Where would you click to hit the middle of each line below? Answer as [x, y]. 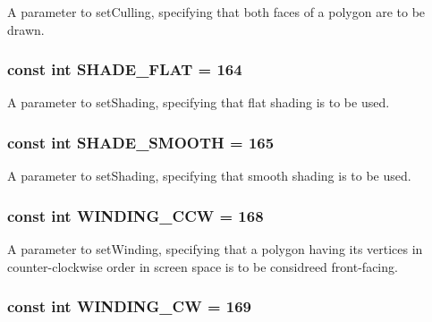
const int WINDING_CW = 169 [129, 306]
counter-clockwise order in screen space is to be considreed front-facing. [203, 266]
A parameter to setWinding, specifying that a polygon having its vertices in [215, 249]
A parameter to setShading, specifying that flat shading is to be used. [199, 102]
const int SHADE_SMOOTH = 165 [141, 142]
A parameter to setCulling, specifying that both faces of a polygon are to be [216, 12]
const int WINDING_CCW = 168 [136, 215]
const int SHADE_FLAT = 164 [125, 69]
